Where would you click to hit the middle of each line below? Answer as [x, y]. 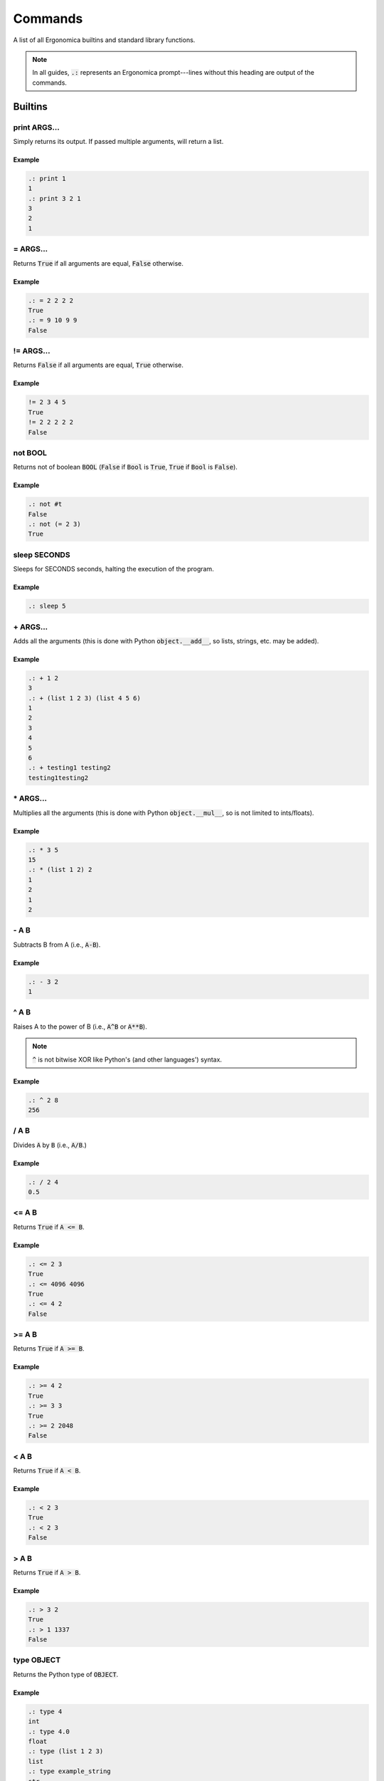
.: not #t [45, 504]
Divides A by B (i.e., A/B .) [50, 1145]
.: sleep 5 [47, 606]
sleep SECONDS [42, 554]
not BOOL [30, 452]
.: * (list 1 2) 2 [60, 870]
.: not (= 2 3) [54, 524]
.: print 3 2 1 [54, 198]
